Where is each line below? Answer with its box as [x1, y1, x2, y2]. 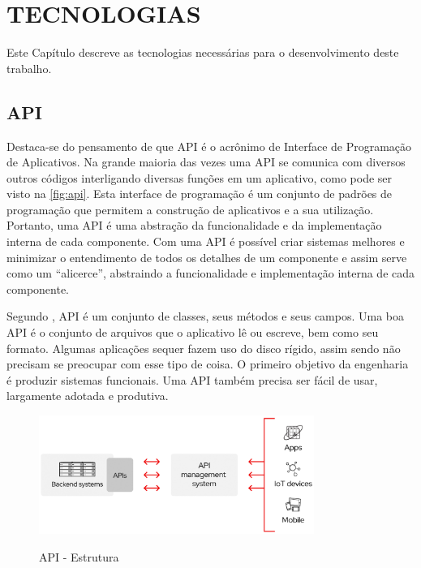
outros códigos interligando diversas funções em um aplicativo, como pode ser [6, 169, 393, 186]
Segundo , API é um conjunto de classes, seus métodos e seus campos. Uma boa [6, 308, 405, 325]
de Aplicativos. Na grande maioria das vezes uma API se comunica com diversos [6, 153, 406, 170]
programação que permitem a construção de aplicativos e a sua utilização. [6, 200, 374, 217]
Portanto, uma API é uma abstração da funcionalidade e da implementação [6, 217, 382, 234]
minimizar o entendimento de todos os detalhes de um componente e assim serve [6, 248, 407, 265]
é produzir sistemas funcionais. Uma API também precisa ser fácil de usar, [6, 371, 378, 388]
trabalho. [6, 59, 52, 76]
